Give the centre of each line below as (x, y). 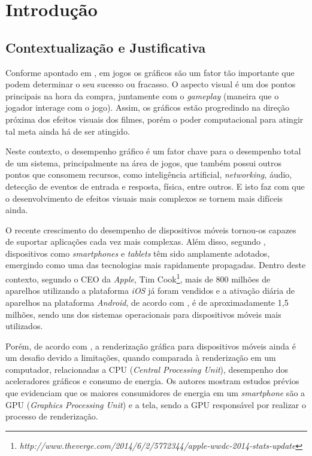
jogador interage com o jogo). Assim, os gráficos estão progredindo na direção (148, 107)
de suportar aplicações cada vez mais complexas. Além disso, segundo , (136, 241)
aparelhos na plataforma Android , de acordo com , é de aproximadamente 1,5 (147, 302)
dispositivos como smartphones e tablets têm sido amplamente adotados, (138, 253)
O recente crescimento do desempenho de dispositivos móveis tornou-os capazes (151, 229)
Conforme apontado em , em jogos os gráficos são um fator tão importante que (150, 72)
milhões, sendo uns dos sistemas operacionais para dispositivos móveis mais (143, 314)
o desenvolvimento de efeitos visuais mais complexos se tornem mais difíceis (144, 198)
